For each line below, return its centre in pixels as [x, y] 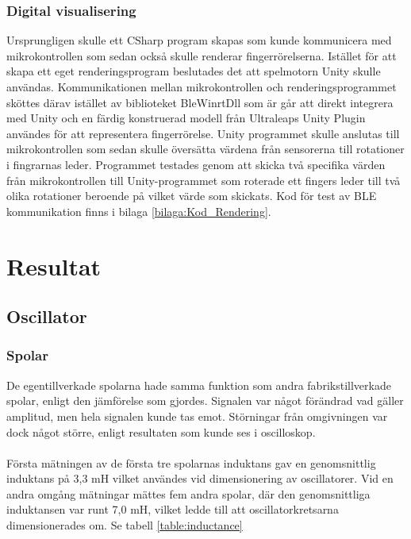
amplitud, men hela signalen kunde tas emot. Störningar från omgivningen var [197, 416]
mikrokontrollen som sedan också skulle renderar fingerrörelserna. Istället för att [202, 55]
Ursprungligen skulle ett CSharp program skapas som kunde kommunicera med [199, 40]
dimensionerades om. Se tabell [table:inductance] [125, 525]
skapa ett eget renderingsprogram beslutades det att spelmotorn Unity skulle [194, 71]
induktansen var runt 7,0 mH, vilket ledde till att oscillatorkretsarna [173, 509]
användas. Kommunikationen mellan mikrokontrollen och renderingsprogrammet [202, 87]
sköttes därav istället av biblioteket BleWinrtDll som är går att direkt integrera [200, 102]
